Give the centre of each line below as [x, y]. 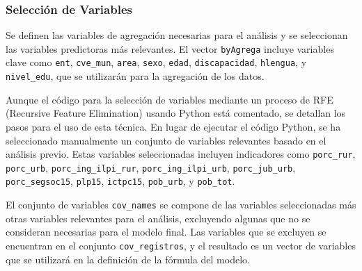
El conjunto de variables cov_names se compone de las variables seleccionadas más [181, 205]
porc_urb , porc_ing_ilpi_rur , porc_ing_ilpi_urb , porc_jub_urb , [151, 167]
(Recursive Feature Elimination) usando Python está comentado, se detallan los [176, 113]
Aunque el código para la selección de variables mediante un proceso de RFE [170, 99]
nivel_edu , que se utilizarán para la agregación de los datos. [135, 76]
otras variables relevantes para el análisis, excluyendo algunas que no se [158, 218]
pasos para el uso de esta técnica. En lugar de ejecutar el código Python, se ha [173, 126]
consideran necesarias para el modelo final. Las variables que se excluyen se [166, 232]
